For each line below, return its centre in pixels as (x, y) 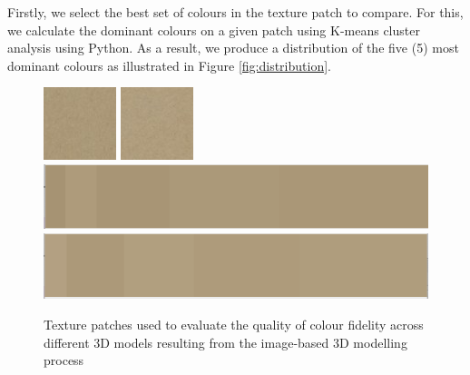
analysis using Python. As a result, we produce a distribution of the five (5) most (233, 48)
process (64, 360)
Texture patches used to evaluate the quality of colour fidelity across (234, 324)
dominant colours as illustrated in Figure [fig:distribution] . (169, 65)
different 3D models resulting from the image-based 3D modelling (225, 342)
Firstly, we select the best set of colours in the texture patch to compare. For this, (235, 12)
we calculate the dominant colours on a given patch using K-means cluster (214, 30)
